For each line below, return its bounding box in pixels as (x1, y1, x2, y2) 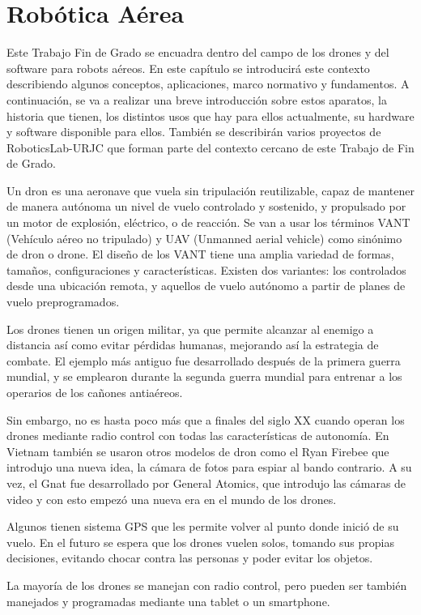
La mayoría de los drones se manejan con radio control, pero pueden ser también (6, 576, 407, 593)
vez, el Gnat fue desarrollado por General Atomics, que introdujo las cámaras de (6, 474, 406, 491)
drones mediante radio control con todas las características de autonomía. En (6, 427, 389, 444)
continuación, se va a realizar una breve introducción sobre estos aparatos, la (6, 91, 387, 108)
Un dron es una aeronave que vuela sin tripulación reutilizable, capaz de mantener (6, 182, 415, 199)
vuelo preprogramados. (6, 293, 120, 310)
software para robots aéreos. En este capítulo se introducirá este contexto (6, 59, 370, 76)
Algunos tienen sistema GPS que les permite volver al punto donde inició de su (6, 518, 399, 535)
